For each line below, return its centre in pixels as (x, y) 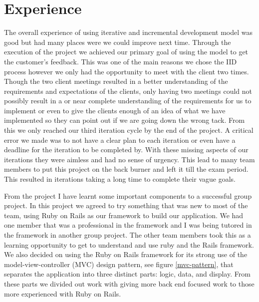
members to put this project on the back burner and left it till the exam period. (126, 169)
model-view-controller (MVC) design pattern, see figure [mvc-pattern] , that (119, 264)
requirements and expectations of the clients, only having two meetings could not (128, 91)
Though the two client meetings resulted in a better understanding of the (116, 81)
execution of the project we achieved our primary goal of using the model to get (126, 52)
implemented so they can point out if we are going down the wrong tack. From (125, 120)
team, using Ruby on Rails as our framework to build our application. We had (124, 215)
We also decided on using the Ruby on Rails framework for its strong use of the (126, 254)
